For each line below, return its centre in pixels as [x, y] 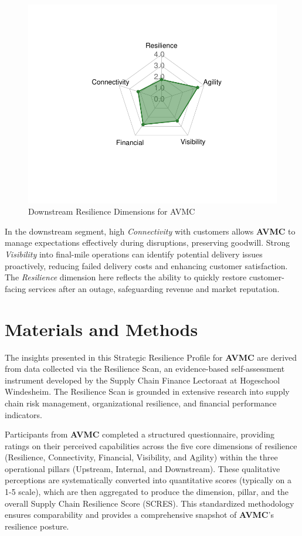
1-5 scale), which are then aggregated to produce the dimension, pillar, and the [147, 492]
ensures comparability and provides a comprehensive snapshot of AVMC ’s [139, 515]
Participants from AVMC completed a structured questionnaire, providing [140, 434]
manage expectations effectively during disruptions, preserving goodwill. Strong [147, 242]
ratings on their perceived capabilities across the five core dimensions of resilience [151, 445]
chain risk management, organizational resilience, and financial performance [141, 403]
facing [16, 288]
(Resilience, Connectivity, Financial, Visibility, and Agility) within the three [141, 457]
